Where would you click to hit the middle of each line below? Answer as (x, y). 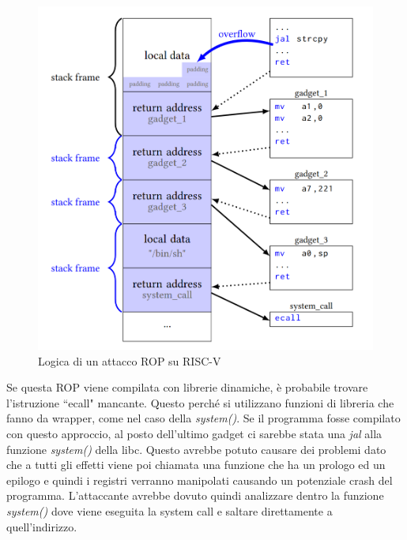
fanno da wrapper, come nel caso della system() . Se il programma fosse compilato (203, 418)
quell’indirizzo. (42, 526)
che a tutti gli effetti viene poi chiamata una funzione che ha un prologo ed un (196, 465)
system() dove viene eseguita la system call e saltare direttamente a (170, 510)
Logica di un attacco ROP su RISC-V (130, 360)
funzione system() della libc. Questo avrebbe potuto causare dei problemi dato (196, 449)
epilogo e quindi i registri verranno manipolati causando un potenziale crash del (200, 480)
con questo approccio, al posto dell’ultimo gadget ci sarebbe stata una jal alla (194, 433)
